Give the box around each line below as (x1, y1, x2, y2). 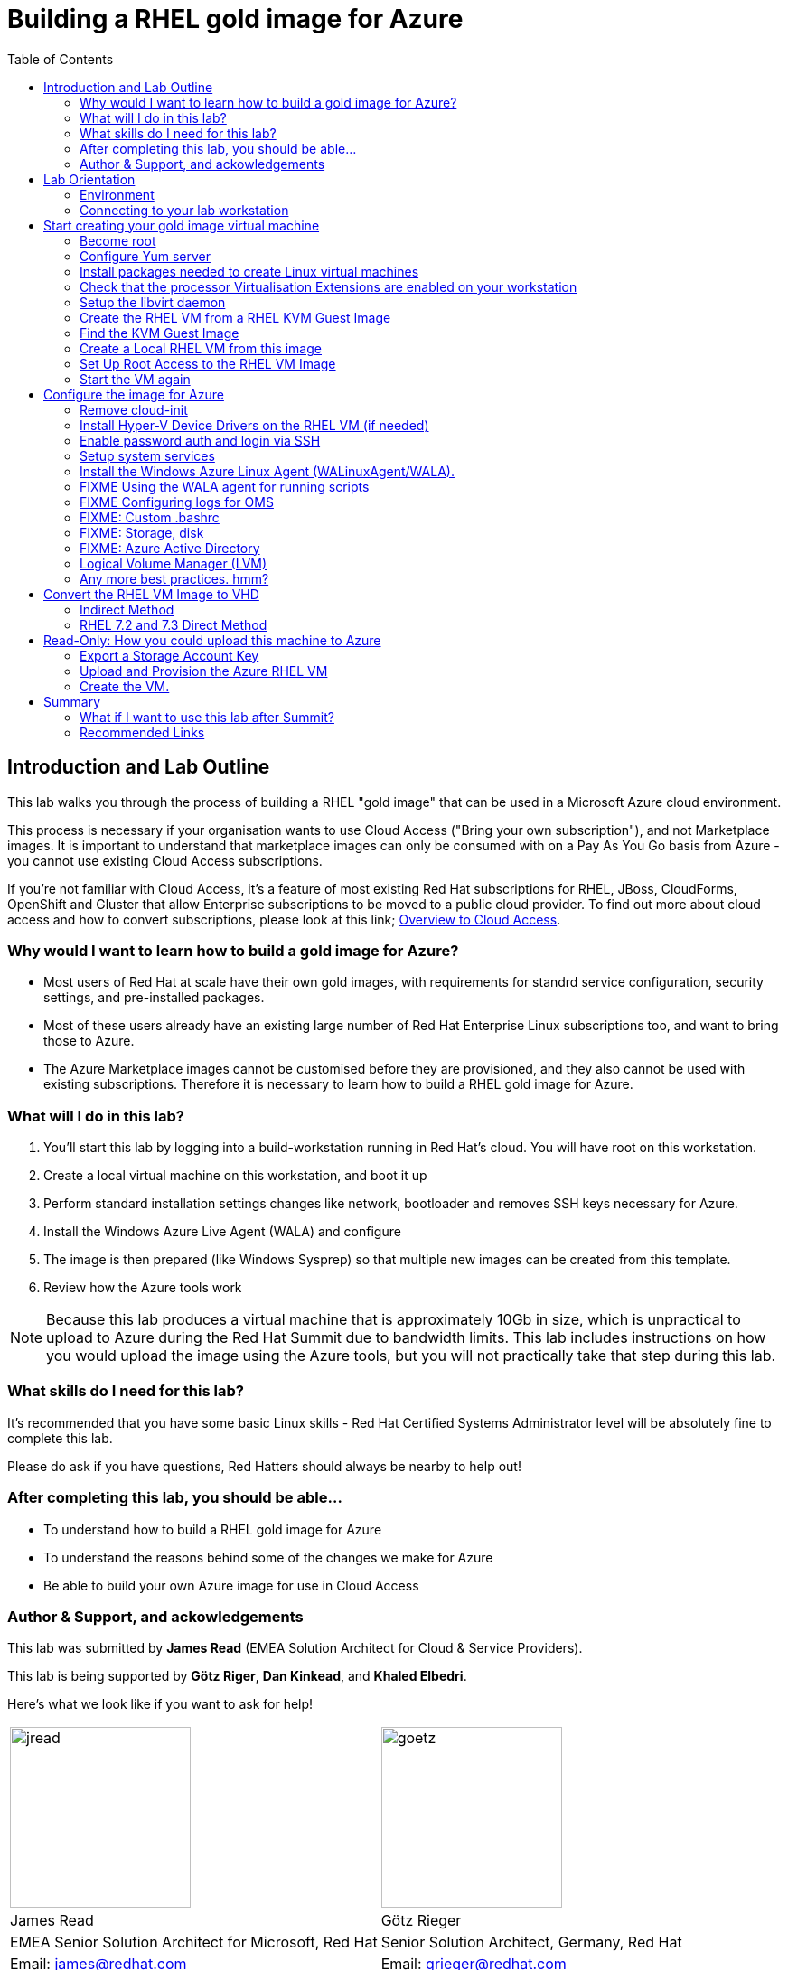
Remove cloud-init (80, 401, 188, 417)
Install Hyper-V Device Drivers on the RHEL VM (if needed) (80, 417, 429, 433)
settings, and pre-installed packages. (43, 990, 265, 1006)
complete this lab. (7, 1430, 113, 1446)
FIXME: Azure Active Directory (80, 539, 260, 556)
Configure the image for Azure (43, 386, 224, 402)
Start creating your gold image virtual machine (43, 217, 320, 233)
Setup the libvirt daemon (80, 294, 226, 310)
